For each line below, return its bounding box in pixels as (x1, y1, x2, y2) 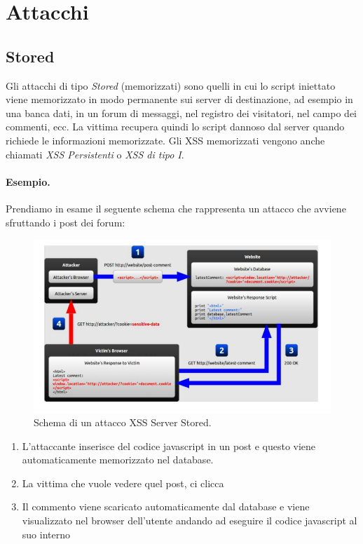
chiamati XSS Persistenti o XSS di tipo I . (6, 147, 184, 161)
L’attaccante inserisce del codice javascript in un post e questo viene (22, 438, 316, 453)
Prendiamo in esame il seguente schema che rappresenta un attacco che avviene (6, 200, 346, 215)
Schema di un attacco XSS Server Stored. (34, 415, 212, 430)
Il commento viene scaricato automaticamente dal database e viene (22, 499, 310, 514)
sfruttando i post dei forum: (6, 215, 125, 229)
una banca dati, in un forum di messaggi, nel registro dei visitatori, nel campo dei (6, 105, 357, 120)
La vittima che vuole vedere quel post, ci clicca (22, 475, 224, 490)
